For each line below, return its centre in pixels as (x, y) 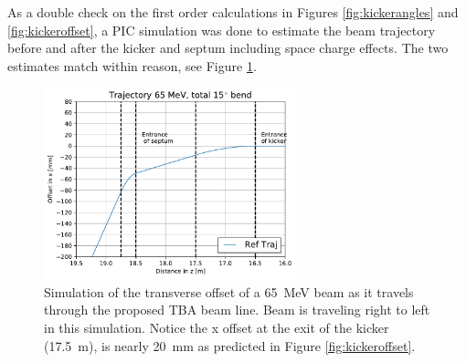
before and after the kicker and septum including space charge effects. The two (228, 48)
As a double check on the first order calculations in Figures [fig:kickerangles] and (233, 12)
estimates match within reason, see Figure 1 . (132, 65)
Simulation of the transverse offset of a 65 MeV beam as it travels (229, 291)
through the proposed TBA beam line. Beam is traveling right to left (237, 310)
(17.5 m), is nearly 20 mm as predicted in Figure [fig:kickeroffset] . (230, 345)
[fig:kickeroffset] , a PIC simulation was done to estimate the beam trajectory (222, 30)
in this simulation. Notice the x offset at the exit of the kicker (217, 328)
